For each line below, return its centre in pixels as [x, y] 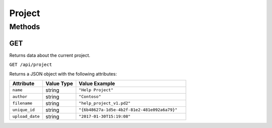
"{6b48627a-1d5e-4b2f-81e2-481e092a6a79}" [128, 110]
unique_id [24, 110]
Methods [25, 27]
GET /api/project [31, 65]
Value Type [59, 83]
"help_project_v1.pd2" [105, 103]
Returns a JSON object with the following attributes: [63, 74]
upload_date [26, 117]
